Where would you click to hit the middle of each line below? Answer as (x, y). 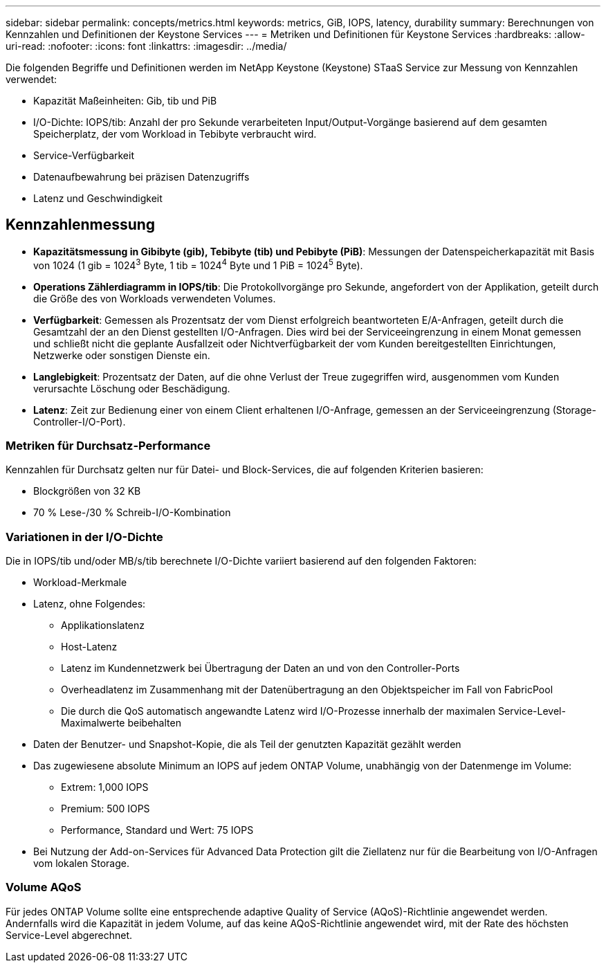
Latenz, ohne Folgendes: (90, 604)
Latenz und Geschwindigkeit (98, 198)
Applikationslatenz (103, 625)
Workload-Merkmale (80, 582)
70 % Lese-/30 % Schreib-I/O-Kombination (132, 513)
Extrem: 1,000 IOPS (105, 787)
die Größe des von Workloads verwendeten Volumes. (155, 298)
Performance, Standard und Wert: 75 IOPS (157, 830)
